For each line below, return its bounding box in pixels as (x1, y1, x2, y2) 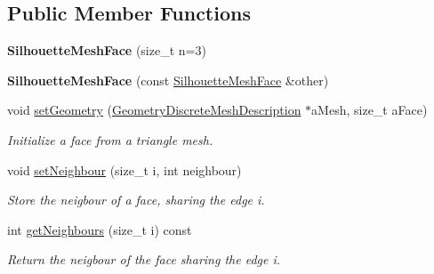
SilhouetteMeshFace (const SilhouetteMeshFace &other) (7, 70, 329, 89)
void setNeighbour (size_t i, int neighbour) (7, 160, 242, 179)
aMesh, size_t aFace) (311, 101, 428, 119)
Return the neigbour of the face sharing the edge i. (7, 250, 281, 269)
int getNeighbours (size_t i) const (7, 220, 192, 238)
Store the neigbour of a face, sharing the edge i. (7, 190, 265, 209)
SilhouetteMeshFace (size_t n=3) (7, 41, 206, 60)
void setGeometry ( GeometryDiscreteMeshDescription (7, 101, 301, 119)
